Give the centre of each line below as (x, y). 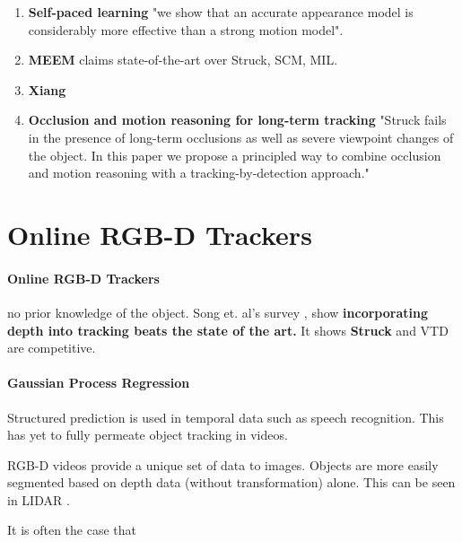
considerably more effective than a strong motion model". (186, 29)
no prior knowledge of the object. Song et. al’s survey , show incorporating (218, 312)
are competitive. (52, 348)
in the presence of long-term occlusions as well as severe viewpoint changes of (241, 137)
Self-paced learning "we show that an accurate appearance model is (221, 12)
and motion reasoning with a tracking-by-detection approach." (199, 173)
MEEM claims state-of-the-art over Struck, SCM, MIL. (183, 60)
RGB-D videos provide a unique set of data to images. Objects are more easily (223, 464)
